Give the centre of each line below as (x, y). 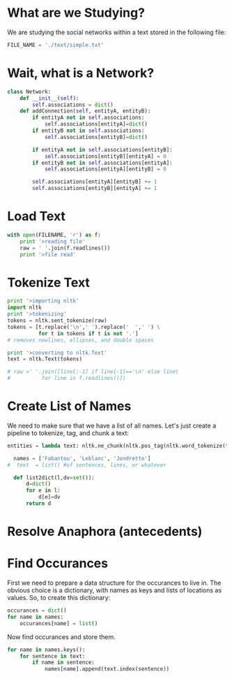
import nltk (24, 308)
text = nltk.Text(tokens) (45, 359)
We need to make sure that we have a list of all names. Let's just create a (112, 425)
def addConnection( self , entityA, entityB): (85, 111)
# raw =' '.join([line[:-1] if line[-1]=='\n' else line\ (93, 372)
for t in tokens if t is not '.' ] (88, 333)
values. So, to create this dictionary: (59, 598)
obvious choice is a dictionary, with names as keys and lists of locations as (115, 590)
